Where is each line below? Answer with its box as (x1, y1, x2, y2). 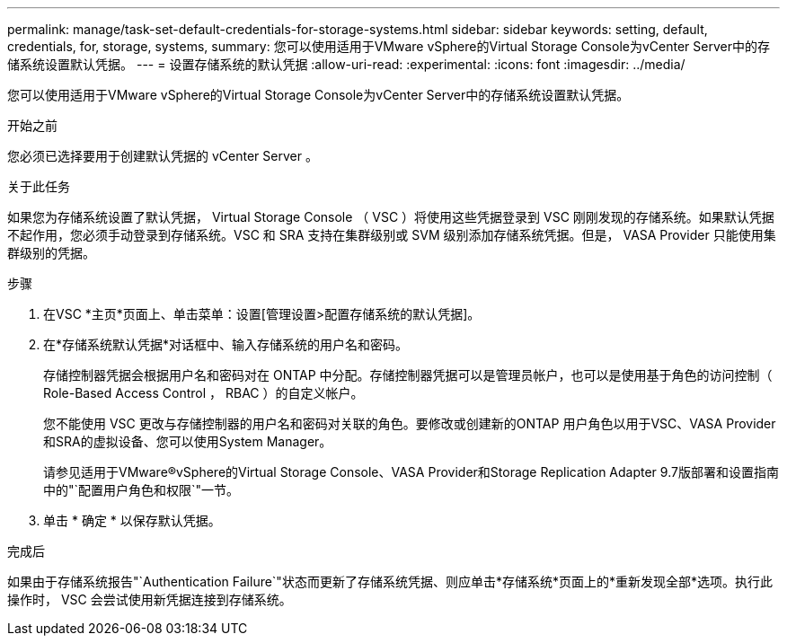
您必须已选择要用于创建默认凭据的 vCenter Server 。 (7, 148, 318, 163)
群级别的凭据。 (7, 245, 95, 260)
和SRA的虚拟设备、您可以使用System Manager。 (43, 434, 332, 449)
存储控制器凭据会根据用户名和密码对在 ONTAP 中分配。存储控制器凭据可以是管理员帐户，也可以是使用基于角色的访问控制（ (43, 367, 773, 383)
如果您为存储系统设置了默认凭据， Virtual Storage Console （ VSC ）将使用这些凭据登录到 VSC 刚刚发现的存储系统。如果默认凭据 (7, 209, 774, 225)
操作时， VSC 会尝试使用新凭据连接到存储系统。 (7, 592, 292, 607)
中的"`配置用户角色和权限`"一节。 (43, 482, 240, 498)
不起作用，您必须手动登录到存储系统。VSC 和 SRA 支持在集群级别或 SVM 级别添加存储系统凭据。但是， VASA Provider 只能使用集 (7, 227, 776, 242)
